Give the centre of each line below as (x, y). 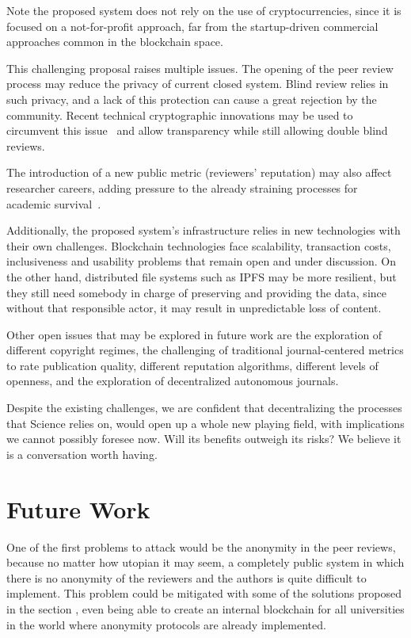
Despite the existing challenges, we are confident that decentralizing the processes (204, 408)
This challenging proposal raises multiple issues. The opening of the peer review (200, 68)
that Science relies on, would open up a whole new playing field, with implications (205, 423)
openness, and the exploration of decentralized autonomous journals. (173, 381)
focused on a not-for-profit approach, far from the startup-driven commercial (192, 26)
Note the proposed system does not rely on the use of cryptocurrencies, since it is (204, 10)
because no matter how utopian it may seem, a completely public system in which (205, 562)
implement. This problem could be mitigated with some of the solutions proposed (204, 593)
